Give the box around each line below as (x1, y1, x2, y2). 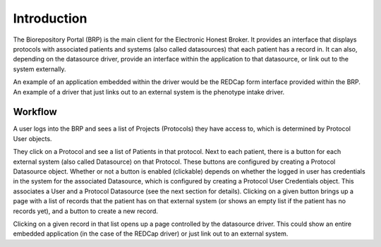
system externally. (13, 64, 66, 73)
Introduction (13, 11, 87, 26)
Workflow (13, 106, 58, 118)
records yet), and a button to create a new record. (13, 207, 158, 215)
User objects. (13, 134, 52, 143)
